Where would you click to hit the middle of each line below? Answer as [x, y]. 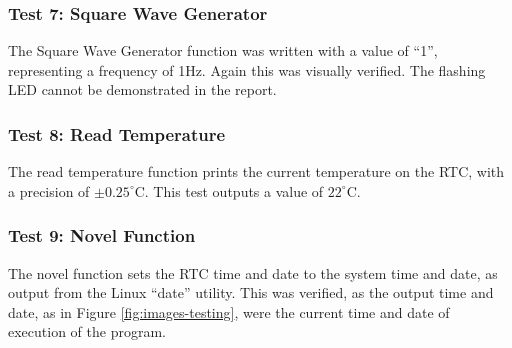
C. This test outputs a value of [229, 190]
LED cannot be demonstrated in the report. [142, 89]
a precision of [49, 190]
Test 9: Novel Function [102, 235]
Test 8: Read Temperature [117, 133]
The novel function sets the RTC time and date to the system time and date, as [253, 272]
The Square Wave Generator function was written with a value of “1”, [223, 50]
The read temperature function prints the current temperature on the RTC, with [256, 171]
